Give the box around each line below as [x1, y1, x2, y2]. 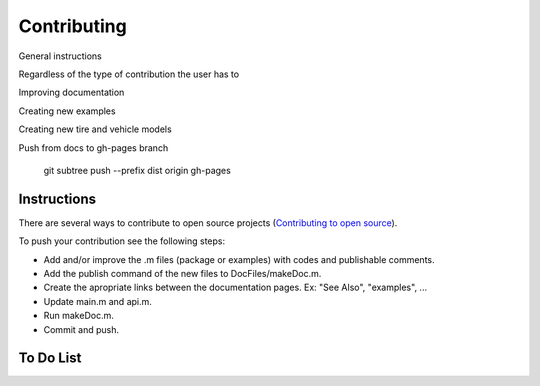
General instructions [18, 50, 102, 62]
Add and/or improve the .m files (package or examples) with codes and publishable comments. [43, 253, 435, 265]
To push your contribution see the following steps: [18, 235, 226, 247]
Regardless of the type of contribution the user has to [18, 68, 240, 80]
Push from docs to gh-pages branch [18, 141, 169, 154]
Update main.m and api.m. [43, 295, 152, 307]
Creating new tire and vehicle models [18, 123, 172, 135]
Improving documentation [18, 86, 125, 99]
